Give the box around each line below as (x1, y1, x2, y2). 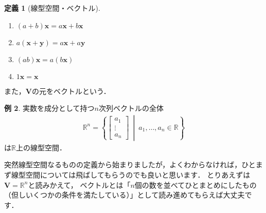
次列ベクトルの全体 (98, 103, 164, 113)
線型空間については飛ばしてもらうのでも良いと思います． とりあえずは (11, 169, 251, 180)
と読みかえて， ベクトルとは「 (28, 179, 131, 190)
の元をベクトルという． (31, 85, 111, 96)
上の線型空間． (15, 142, 66, 152)
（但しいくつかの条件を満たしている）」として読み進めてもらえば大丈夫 (4, 189, 245, 200)
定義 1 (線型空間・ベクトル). (4, 3, 100, 13)
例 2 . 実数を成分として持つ (4, 103, 95, 113)
